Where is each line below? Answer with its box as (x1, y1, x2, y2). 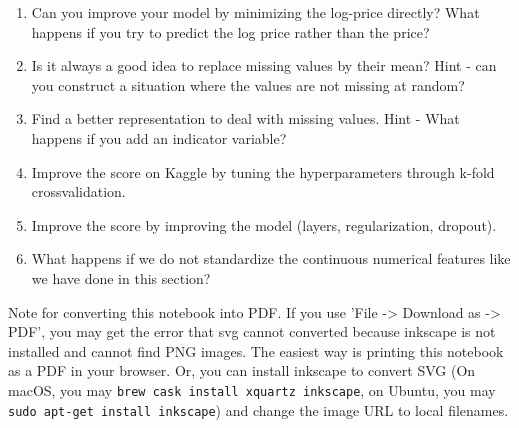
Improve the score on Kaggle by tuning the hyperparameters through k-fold (31, 161, 495, 182)
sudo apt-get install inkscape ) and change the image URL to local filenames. (8, 399, 509, 420)
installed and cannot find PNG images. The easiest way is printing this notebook (8, 340, 504, 361)
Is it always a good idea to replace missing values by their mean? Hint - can (31, 55, 497, 76)
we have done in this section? (31, 267, 211, 288)
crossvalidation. (31, 181, 126, 202)
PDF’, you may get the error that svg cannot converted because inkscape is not (8, 321, 496, 342)
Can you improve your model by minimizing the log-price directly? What (31, 2, 480, 22)
